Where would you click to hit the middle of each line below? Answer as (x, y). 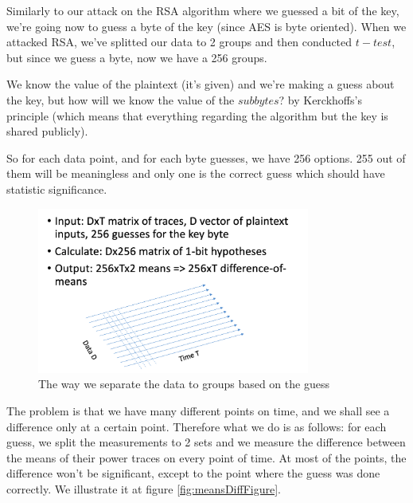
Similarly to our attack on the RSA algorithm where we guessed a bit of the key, (203, 10)
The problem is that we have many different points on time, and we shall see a (198, 411)
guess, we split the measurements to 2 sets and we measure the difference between (206, 442)
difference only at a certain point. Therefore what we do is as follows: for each (197, 426)
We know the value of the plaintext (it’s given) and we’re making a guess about (201, 84)
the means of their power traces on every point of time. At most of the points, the (206, 457)
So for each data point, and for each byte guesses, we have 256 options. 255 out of (206, 157)
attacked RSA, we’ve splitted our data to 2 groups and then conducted (179, 42)
